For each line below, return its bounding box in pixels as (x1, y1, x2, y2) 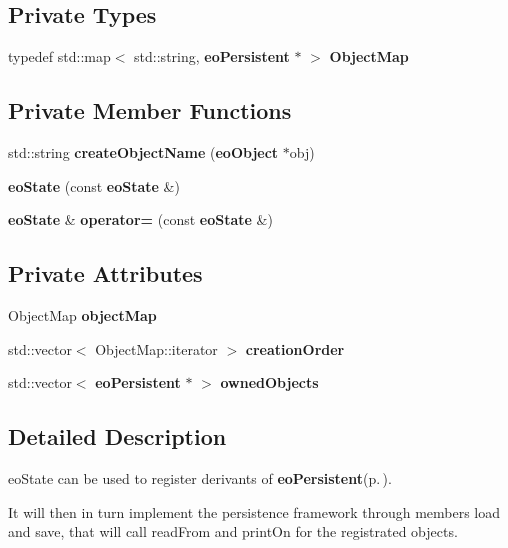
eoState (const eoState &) (8, 175, 180, 196)
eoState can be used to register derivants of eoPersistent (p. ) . (8, 467, 392, 488)
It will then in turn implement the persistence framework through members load (8, 501, 501, 522)
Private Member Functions (8, 95, 292, 126)
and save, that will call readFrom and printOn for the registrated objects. (8, 521, 458, 542)
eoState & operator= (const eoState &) (8, 209, 273, 230)
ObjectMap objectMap (8, 304, 157, 325)
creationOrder (245, 338, 345, 359)
